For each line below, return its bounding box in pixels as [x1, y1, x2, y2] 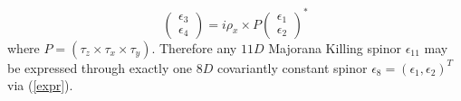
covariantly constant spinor [216, 58, 368, 77]
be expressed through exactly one [7, 58, 193, 77]
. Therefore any [151, 38, 237, 57]
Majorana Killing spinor [268, 38, 401, 57]
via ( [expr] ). [7, 76, 73, 95]
